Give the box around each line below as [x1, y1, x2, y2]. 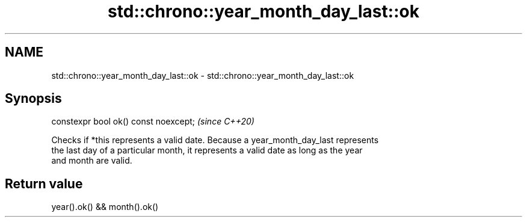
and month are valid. [51, 155, 132, 166]
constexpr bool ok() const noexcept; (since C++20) [51, 116, 254, 127]
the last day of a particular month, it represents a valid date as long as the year [51, 145, 363, 156]
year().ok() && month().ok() [51, 202, 159, 212]
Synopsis [5, 91, 62, 106]
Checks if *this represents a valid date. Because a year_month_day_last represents [51, 135, 379, 146]
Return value [5, 176, 83, 191]
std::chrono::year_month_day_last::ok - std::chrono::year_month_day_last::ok [51, 70, 354, 81]
